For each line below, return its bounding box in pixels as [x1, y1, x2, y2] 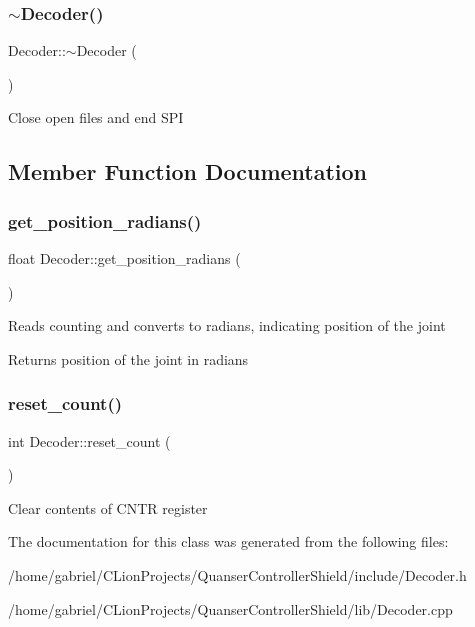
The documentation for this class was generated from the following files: [8, 531, 449, 552]
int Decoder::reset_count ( [8, 430, 171, 451]
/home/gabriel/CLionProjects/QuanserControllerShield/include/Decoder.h [8, 564, 467, 585]
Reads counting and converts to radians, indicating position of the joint [8, 315, 446, 336]
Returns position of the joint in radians [8, 348, 249, 369]
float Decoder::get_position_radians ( [8, 248, 241, 268]
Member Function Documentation [8, 156, 368, 187]
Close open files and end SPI [8, 107, 184, 128]
